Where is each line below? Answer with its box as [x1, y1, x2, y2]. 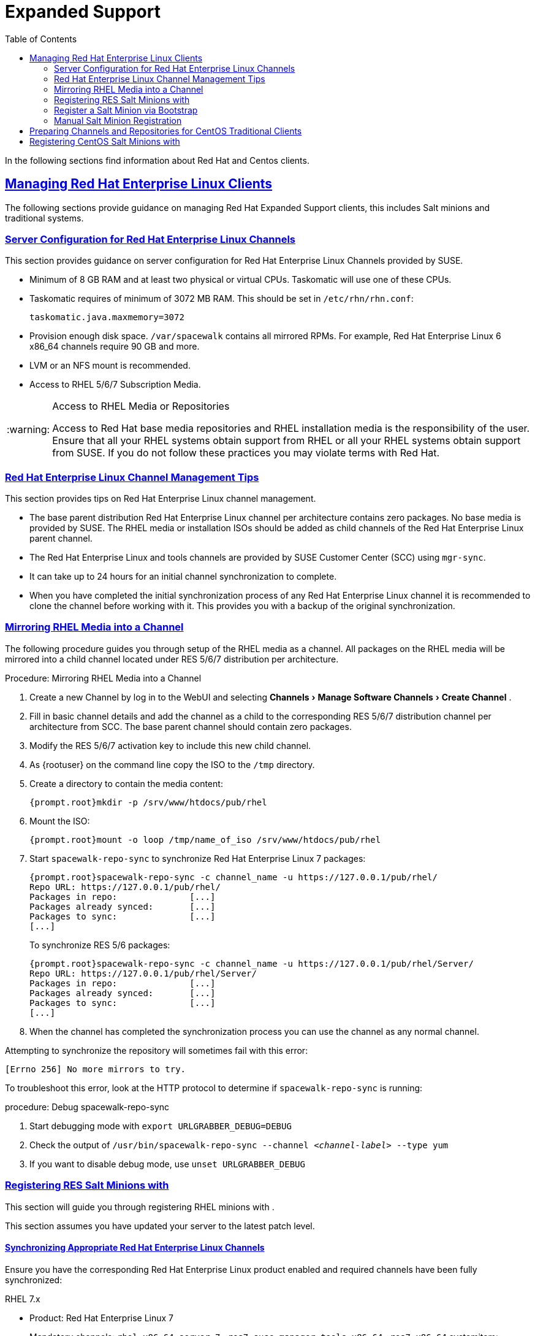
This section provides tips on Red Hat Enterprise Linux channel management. [5, 493, 316, 504]
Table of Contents [5, 33, 77, 44]
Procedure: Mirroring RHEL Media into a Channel [5, 672, 202, 683]
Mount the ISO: [29, 815, 90, 826]
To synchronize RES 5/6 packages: [29, 939, 170, 950]
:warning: [7, 423, 50, 436]
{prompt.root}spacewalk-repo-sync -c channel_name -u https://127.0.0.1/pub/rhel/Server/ [29, 958, 474, 969]
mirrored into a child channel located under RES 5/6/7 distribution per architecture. [5, 653, 339, 664]
